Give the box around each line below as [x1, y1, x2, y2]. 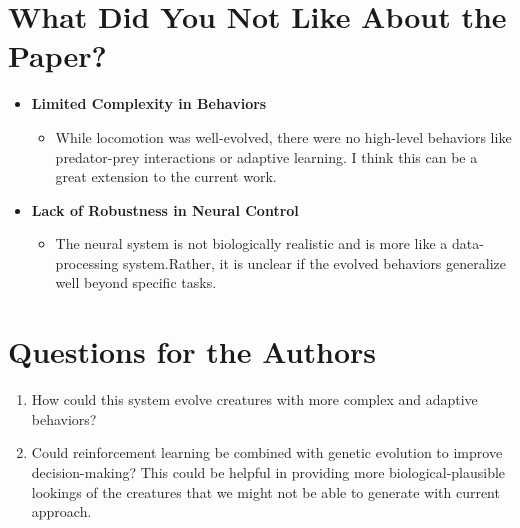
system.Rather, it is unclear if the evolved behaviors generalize [123, 252, 506, 273]
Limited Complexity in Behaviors [31, 93, 267, 114]
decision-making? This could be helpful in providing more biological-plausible [31, 461, 506, 482]
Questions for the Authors [8, 331, 377, 372]
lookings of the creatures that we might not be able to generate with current [31, 481, 500, 502]
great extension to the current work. [55, 166, 277, 187]
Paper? [8, 35, 107, 76]
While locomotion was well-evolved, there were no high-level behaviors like [55, 126, 512, 147]
